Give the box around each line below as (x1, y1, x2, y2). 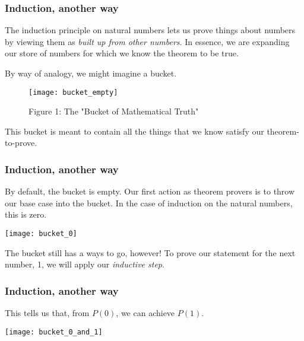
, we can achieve (116, 307, 175, 319)
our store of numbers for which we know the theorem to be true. (5, 47, 239, 59)
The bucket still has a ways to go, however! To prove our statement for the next (5, 246, 296, 259)
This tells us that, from (5, 307, 90, 319)
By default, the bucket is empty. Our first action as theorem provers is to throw (5, 185, 295, 197)
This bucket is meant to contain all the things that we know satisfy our (5, 125, 264, 137)
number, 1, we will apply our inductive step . (5, 258, 164, 270)
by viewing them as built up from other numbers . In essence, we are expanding (5, 35, 290, 47)
